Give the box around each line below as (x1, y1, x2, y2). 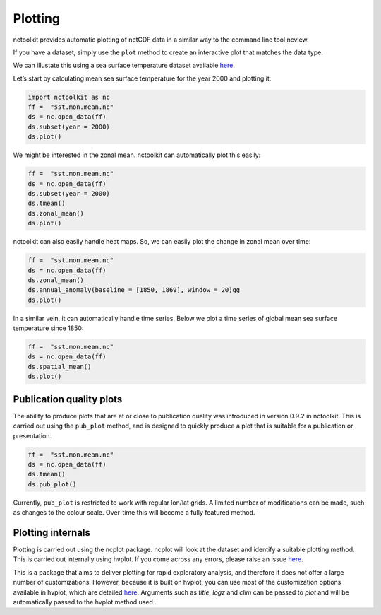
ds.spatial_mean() (28, 363, 92, 370)
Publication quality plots (13, 393, 123, 405)
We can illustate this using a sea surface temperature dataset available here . (13, 61, 236, 70)
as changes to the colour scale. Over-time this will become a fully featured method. (13, 508, 255, 517)
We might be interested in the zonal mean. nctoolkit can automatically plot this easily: (13, 151, 261, 159)
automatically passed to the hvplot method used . (13, 597, 157, 606)
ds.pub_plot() (28, 480, 77, 488)
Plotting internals (13, 527, 91, 539)
